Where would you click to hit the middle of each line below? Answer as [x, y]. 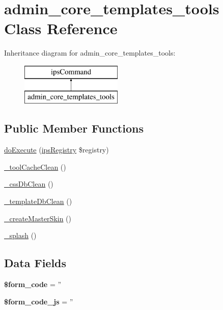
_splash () [20, 235]
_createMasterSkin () [38, 218]
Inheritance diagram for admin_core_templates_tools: [90, 53]
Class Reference [61, 28]
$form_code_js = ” [39, 301]
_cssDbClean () [29, 184]
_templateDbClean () [38, 201]
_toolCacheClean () [35, 166]
